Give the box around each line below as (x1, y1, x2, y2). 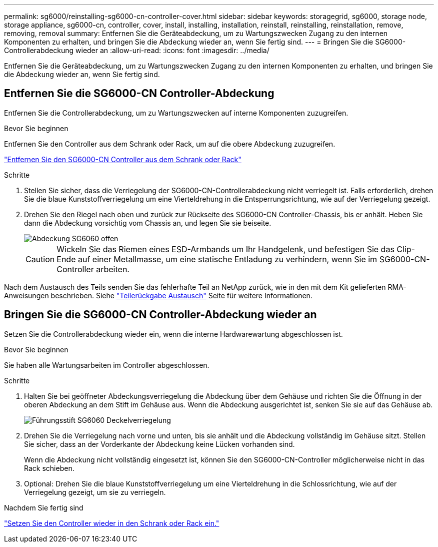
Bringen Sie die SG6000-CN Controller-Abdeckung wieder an (4, 308, 317, 321)
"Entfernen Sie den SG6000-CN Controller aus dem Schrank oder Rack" (4, 155, 241, 164)
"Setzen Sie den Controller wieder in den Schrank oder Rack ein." (4, 518, 219, 527)
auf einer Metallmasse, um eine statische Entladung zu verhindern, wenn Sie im (77, 254, 377, 264)
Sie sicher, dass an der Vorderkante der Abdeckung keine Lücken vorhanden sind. (24, 439, 295, 448)
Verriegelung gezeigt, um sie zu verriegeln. (24, 487, 166, 496)
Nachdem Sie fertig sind (4, 503, 83, 512)
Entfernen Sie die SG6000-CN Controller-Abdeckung (4, 87, 274, 100)
